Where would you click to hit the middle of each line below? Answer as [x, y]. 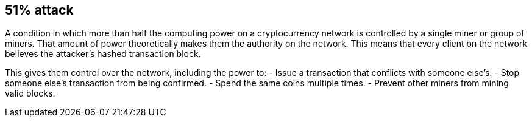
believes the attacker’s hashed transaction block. [103, 54]
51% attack [39, 10]
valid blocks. [30, 93]
